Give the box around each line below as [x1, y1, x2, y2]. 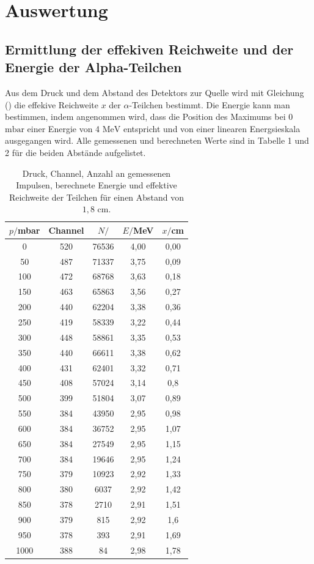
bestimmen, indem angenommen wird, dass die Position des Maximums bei [5, 110, 286, 123]
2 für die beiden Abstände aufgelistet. [5, 146, 146, 158]
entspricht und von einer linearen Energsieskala [123, 122, 301, 135]
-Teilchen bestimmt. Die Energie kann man [129, 98, 290, 111]
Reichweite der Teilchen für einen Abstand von [9, 190, 184, 203]
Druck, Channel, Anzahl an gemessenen [22, 166, 171, 179]
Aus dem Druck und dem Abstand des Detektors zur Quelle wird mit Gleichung [5, 86, 304, 98]
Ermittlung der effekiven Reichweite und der [5, 39, 294, 58]
